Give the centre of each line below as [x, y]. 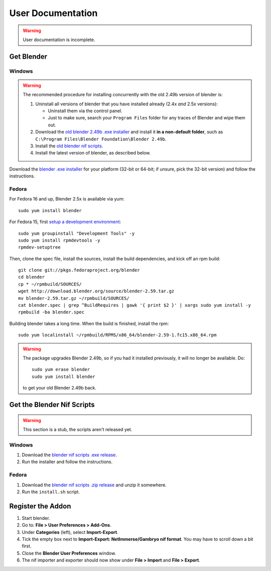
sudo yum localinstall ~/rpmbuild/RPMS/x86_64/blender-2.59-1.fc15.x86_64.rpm [117, 335]
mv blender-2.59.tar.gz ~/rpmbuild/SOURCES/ [74, 298]
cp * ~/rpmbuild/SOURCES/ [50, 284]
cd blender [32, 277]
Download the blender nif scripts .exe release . [70, 455]
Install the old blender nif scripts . [69, 146]
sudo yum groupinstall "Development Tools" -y [77, 233]
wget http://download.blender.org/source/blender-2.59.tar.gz [96, 291]
